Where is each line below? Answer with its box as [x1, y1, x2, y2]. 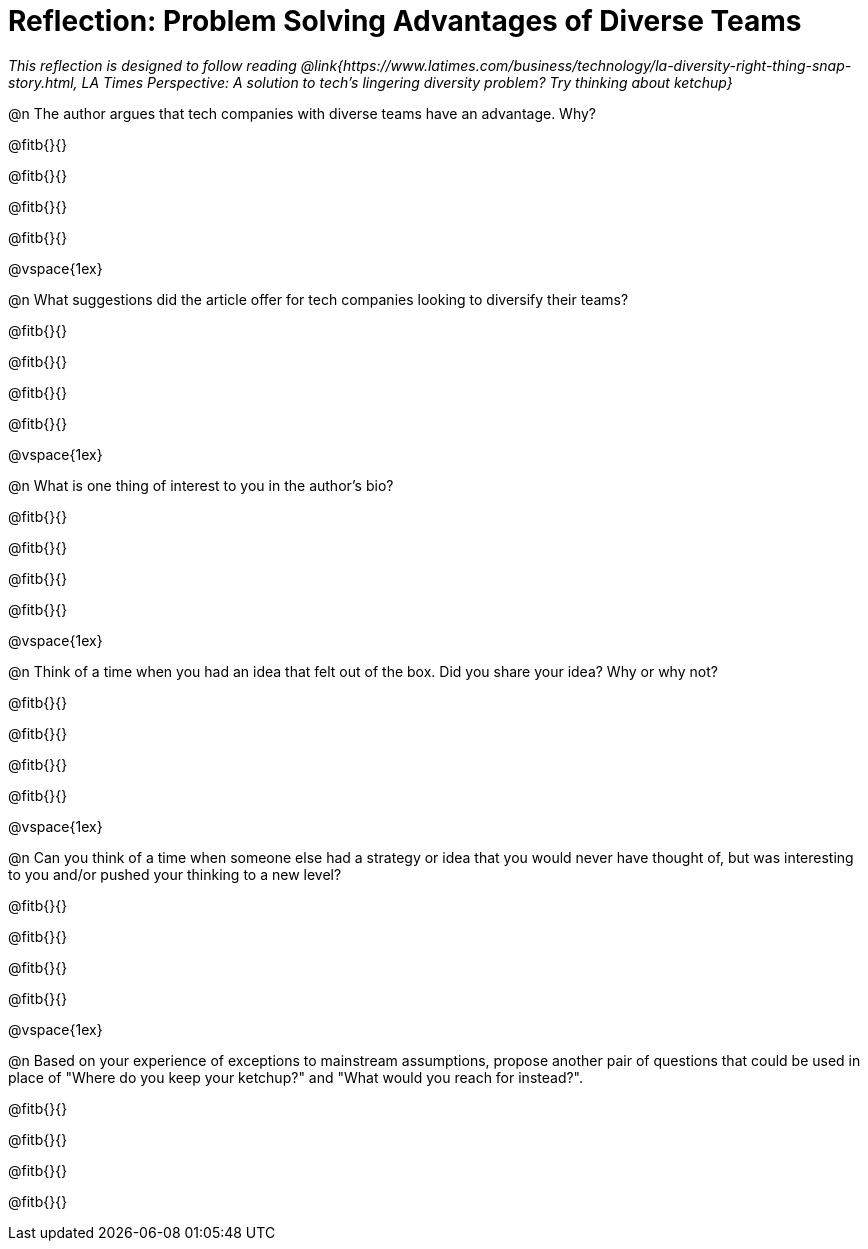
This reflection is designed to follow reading [8, 56, 297, 74]
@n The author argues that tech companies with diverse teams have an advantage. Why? [8, 104, 597, 122]
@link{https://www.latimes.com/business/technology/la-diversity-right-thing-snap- [300, 56, 852, 74]
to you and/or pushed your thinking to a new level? [8, 865, 342, 883]
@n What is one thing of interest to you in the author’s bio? [8, 476, 394, 494]
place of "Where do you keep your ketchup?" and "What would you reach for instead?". [8, 1068, 584, 1086]
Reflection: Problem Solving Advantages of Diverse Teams [8, 4, 802, 38]
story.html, [8, 73, 78, 91]
